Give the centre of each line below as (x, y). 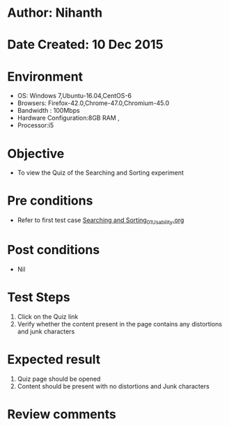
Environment (45, 76)
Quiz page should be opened (59, 379)
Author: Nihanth (55, 13)
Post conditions (54, 250)
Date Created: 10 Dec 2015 (85, 45)
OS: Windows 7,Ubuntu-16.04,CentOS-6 (74, 96)
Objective (36, 153)
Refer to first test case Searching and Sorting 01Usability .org (101, 221)
